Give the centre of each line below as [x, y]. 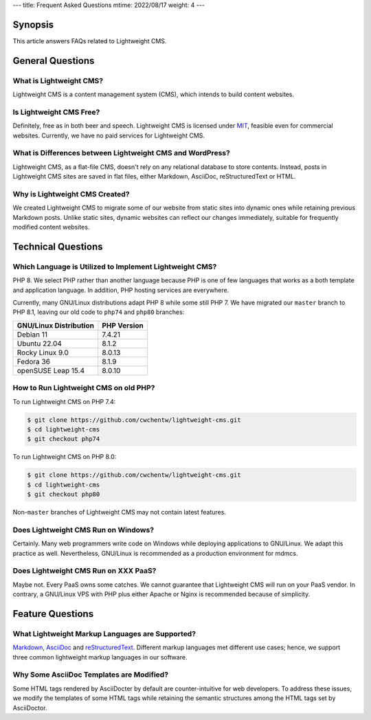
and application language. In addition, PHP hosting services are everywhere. [121, 290]
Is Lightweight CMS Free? [56, 112]
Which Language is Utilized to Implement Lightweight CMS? [115, 267]
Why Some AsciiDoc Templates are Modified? [90, 675]
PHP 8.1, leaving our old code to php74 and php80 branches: [99, 312]
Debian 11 [32, 335]
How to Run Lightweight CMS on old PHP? [84, 388]
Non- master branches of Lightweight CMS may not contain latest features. [120, 513]
